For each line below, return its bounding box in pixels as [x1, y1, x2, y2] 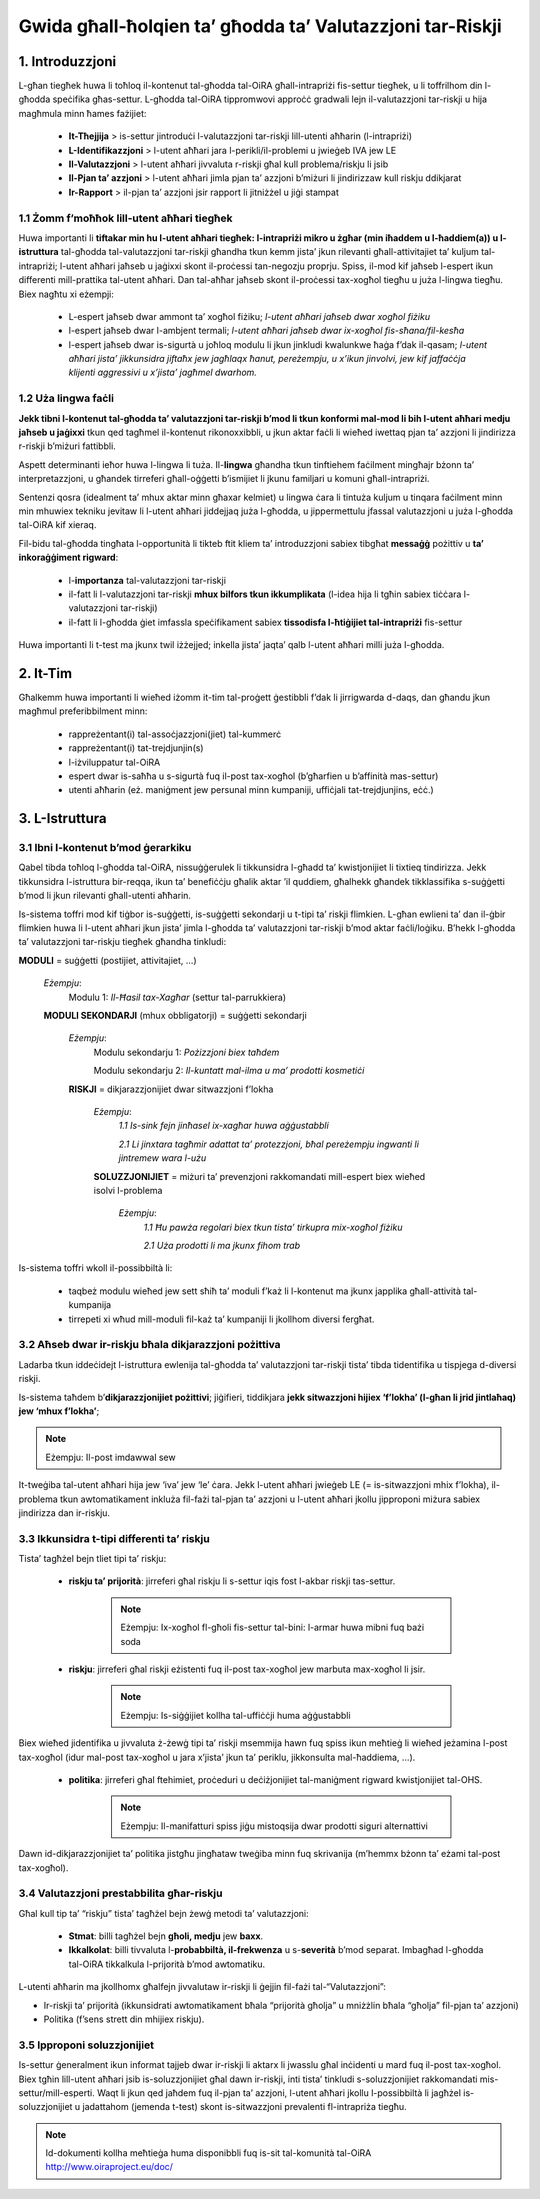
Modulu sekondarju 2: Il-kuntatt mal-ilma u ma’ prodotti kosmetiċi [93, 1065, 365, 1077]
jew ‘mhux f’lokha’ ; [18, 1405, 100, 1417]
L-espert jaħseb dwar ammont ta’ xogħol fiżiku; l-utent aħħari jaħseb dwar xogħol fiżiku [68, 310, 430, 322]
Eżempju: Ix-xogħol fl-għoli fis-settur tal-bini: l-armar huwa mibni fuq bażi [120, 1621, 425, 1634]
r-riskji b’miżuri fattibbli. [18, 440, 117, 452]
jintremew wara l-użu [118, 1152, 207, 1164]
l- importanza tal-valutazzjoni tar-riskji [68, 574, 227, 586]
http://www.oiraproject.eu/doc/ [45, 2161, 174, 2173]
